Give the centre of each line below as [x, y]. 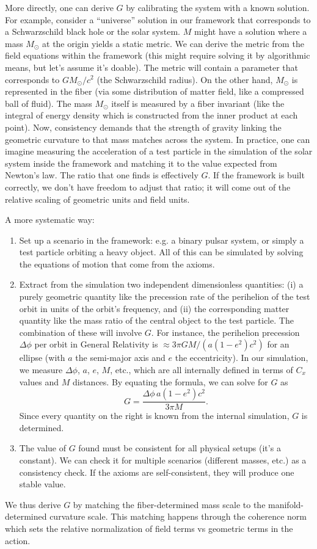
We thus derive [33, 504]
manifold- [286, 504]
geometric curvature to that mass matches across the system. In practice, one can [158, 139]
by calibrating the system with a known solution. [218, 7]
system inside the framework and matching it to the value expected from [141, 163]
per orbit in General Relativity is [96, 344]
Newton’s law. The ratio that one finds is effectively [102, 175]
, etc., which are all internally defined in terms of [202, 370]
